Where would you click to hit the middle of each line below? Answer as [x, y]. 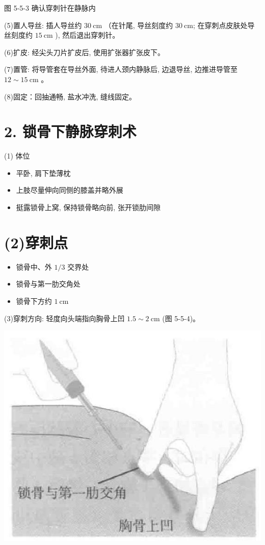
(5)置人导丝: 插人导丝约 [43, 25]
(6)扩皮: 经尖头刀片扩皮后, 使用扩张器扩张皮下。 [84, 52]
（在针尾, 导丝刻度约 [139, 25]
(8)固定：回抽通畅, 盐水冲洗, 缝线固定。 [70, 96]
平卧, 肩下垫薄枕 [43, 173]
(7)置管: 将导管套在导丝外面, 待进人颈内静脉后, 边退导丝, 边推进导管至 [121, 69]
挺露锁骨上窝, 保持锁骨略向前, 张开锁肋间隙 [88, 207]
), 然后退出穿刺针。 [87, 35]
